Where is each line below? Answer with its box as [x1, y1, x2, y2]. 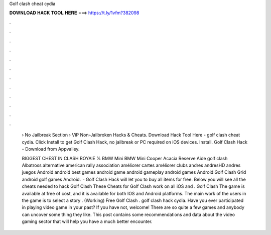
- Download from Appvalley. [22, 146, 80, 152]
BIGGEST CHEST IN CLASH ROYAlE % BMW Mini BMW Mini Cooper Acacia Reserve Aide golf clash [22, 155, 228, 161]
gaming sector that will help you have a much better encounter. [22, 218, 153, 224]
